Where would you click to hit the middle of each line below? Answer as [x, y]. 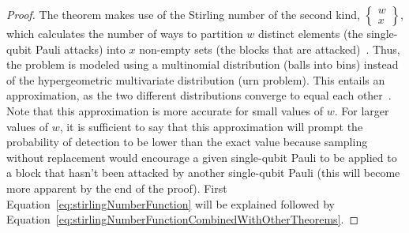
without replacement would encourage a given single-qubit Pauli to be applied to [202, 157]
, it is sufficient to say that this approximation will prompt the [211, 126]
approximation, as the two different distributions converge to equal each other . [199, 95]
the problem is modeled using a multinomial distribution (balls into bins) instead [203, 64]
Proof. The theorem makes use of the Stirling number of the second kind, [183, 14]
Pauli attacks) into [80, 49]
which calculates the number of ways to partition [125, 33]
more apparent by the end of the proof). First [117, 188]
